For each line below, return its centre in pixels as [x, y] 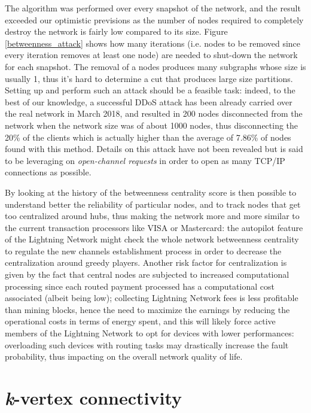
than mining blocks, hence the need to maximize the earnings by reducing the [147, 309]
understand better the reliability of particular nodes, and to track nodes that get [153, 204]
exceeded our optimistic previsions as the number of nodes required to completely [154, 19]
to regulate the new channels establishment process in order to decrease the [143, 250]
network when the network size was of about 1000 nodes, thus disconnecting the [152, 125]
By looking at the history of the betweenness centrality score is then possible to [151, 192]
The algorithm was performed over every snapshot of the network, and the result [153, 8]
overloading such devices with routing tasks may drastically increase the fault [147, 344]
